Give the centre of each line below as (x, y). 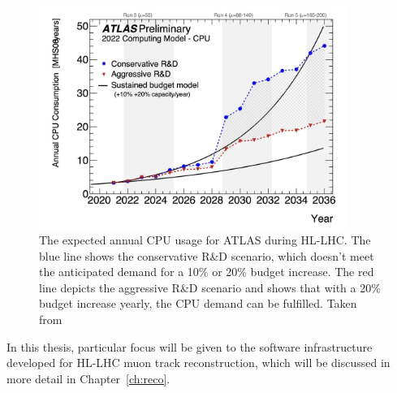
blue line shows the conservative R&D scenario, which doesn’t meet (207, 255)
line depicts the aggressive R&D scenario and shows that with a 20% (210, 287)
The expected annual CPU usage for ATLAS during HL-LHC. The (205, 240)
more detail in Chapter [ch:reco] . (88, 378)
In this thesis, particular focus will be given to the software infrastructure (190, 346)
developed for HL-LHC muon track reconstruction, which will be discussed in (198, 363)
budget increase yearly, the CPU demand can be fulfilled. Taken (198, 303)
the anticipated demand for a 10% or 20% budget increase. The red (207, 272)
